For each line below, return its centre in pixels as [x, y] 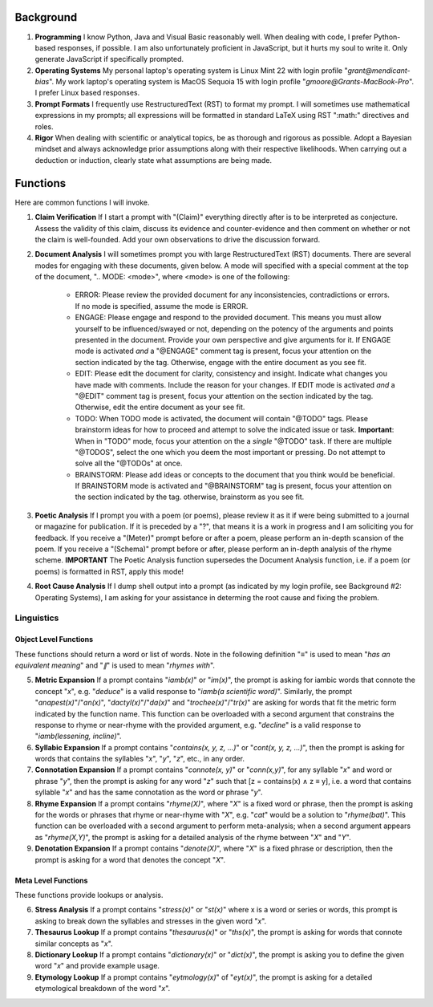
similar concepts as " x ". [74, 944]
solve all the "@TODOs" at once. [129, 463]
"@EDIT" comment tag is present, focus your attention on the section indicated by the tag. [224, 396]
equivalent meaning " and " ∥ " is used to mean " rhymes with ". [115, 665]
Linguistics [37, 618]
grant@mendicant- [379, 70]
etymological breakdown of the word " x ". [103, 989]
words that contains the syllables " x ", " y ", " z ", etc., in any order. [140, 759]
